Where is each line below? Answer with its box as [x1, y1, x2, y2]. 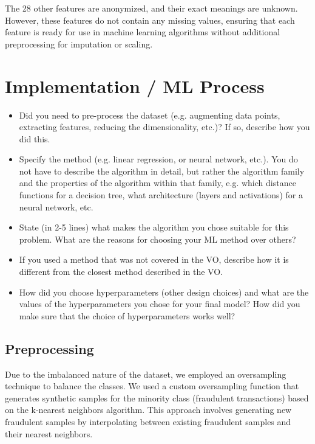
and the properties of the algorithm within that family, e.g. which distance [19, 176, 296, 189]
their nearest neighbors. [5, 427, 93, 440]
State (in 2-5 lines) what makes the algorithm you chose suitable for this [19, 221, 289, 234]
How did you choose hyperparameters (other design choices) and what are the [19, 285, 309, 298]
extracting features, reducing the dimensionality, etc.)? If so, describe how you [19, 120, 310, 133]
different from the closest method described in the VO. [19, 265, 223, 278]
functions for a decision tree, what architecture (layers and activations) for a [19, 189, 303, 201]
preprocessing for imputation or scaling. [5, 37, 153, 50]
